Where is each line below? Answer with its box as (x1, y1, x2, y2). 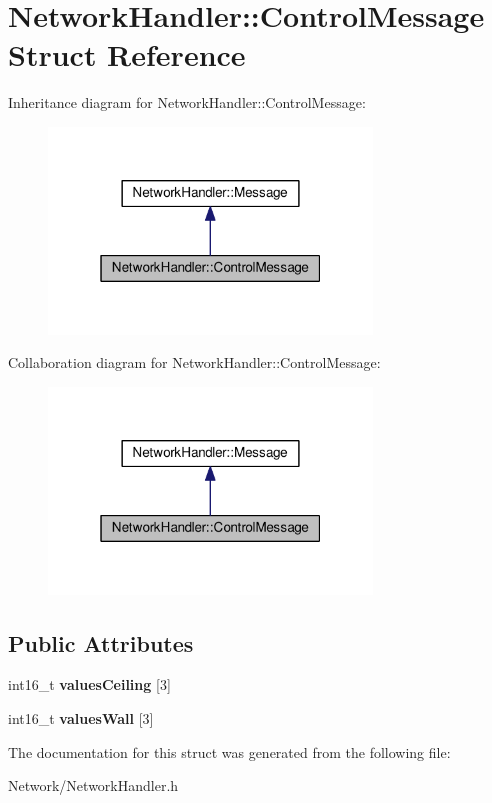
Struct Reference (8, 34, 246, 75)
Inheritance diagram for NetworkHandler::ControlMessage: (8, 92, 366, 113)
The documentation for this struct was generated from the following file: (8, 741, 451, 762)
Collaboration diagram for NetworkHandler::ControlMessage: (8, 352, 381, 373)
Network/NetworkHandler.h (8, 775, 179, 796)
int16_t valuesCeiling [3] (8, 674, 171, 695)
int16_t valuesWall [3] (8, 707, 154, 728)
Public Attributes (8, 627, 194, 658)
